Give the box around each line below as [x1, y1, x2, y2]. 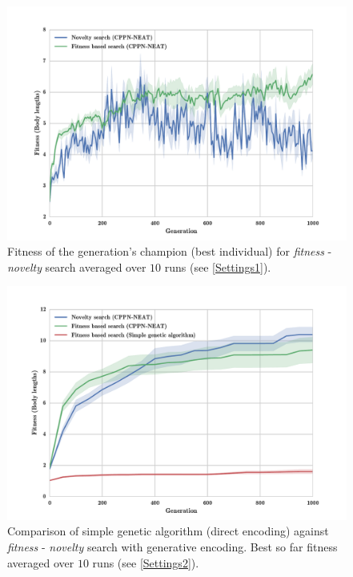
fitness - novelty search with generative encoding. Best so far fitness [7, 538, 338, 555]
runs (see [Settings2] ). [92, 554, 199, 571]
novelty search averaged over [7, 258, 146, 275]
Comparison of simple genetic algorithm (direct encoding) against [7, 523, 329, 539]
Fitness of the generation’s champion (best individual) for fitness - [7, 243, 332, 260]
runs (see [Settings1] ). [164, 258, 271, 275]
